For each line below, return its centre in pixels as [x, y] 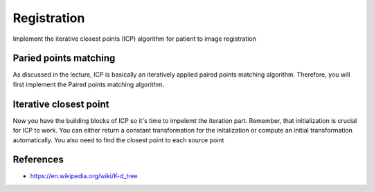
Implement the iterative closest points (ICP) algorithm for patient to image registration [134, 39]
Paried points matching [64, 58]
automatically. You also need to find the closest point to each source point [118, 140]
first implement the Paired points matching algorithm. [89, 84]
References [38, 160]
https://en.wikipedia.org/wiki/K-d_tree [84, 176]
